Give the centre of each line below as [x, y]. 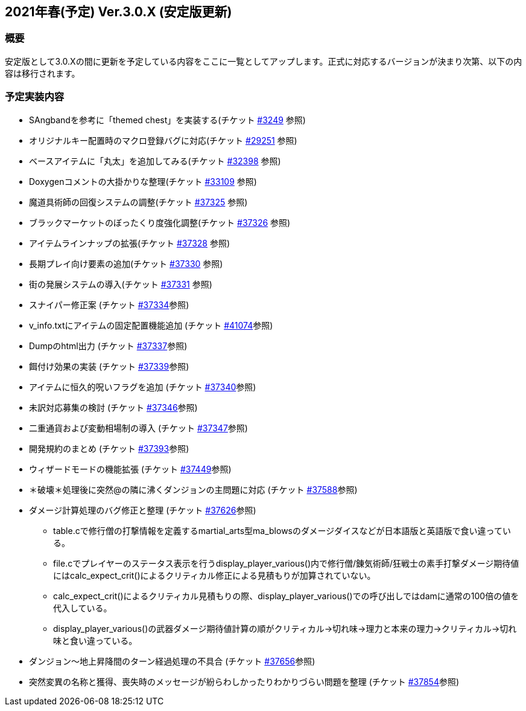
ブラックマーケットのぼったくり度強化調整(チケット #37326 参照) [160, 222]
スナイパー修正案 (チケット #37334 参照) [109, 304]
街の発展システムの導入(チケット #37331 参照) [121, 284]
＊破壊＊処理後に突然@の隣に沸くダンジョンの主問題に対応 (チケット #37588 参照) [193, 489]
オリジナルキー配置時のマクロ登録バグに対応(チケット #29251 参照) [163, 140]
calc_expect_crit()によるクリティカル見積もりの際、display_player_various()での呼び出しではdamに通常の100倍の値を [286, 596]
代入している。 [83, 608]
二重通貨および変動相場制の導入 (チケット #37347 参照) [138, 428]
